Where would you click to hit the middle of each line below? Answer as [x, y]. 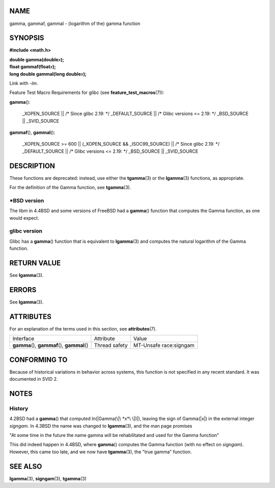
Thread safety [111, 345]
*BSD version [27, 200]
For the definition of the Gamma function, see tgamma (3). [70, 188]
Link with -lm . [24, 83]
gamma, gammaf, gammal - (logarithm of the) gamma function [75, 24]
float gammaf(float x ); [33, 67]
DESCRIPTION [32, 166]
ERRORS [23, 289]
